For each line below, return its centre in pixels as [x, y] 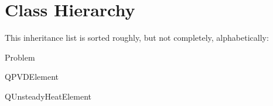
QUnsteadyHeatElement [48, 96]
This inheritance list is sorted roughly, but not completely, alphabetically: [137, 38]
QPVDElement [32, 77]
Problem [20, 57]
